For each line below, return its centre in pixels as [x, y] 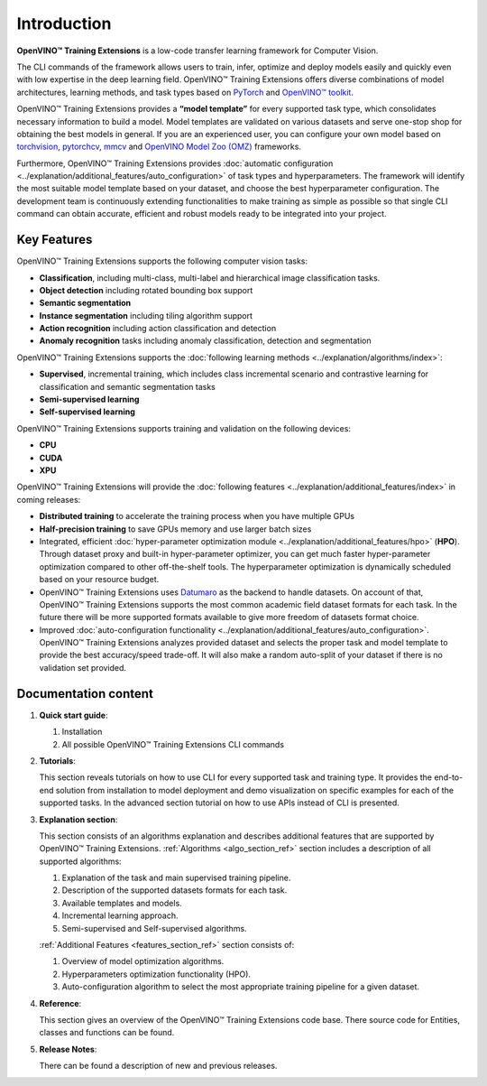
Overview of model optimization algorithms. [143, 961]
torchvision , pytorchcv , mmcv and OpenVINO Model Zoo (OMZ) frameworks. [159, 147]
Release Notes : [68, 1049]
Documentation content [85, 694]
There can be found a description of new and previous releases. [158, 1066]
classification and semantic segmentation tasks [127, 386]
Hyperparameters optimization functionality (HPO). [156, 974]
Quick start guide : [74, 715]
